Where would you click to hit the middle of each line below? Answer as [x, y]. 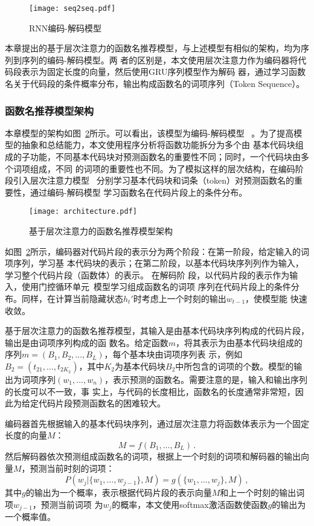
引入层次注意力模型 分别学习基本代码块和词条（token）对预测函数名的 [154, 180]
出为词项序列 [30, 379]
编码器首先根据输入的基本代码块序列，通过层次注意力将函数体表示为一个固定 [157, 423]
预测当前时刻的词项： [72, 468]
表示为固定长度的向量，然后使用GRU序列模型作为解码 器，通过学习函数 [164, 72]
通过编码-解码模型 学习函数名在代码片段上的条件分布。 [139, 192]
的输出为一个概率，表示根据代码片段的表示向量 [119, 492]
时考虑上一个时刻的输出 [180, 299]
